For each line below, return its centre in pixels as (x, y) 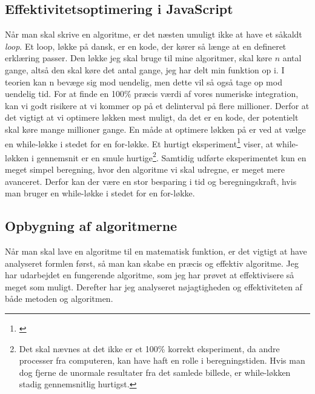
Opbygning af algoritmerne (91, 226)
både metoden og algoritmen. (59, 299)
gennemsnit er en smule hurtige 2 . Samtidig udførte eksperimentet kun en (171, 156)
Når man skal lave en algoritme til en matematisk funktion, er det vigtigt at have (156, 251)
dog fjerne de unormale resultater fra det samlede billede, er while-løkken (155, 372)
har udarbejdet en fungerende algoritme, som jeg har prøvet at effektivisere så (150, 275)
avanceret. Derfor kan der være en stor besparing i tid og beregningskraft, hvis (151, 181)
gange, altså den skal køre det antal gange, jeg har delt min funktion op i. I (145, 69)
